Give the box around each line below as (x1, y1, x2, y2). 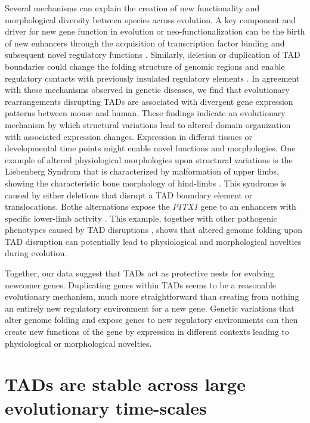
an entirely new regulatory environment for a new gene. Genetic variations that (5, 301, 294, 314)
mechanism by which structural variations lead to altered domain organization (5, 118, 291, 130)
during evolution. (5, 247, 67, 259)
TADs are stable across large (5, 372, 246, 396)
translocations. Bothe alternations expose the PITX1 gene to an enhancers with (5, 200, 296, 213)
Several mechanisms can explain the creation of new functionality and (5, 2, 260, 14)
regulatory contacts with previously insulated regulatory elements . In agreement (5, 71, 300, 84)
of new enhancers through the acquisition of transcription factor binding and (5, 36, 285, 49)
